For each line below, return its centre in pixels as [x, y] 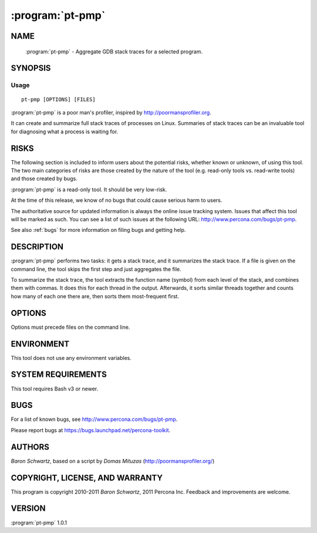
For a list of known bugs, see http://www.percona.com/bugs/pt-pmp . [94, 419]
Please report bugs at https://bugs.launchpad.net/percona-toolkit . [91, 430]
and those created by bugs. [44, 178]
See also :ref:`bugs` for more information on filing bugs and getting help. [98, 230]
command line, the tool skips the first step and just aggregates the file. [96, 269]
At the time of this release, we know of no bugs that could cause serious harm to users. [117, 200]
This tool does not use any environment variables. [71, 357]
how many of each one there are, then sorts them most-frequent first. [95, 296]
